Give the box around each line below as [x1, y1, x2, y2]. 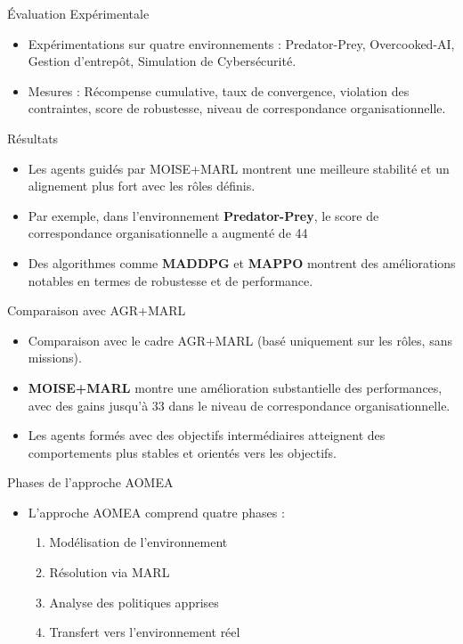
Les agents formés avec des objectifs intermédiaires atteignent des [28, 426, 386, 444]
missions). [28, 348, 82, 367]
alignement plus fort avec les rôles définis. [28, 176, 256, 195]
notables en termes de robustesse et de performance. [28, 271, 313, 289]
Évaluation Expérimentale [7, 4, 150, 22]
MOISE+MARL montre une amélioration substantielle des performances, [28, 378, 443, 396]
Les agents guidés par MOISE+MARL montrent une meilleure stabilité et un [28, 159, 450, 177]
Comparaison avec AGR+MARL [7, 301, 186, 320]
